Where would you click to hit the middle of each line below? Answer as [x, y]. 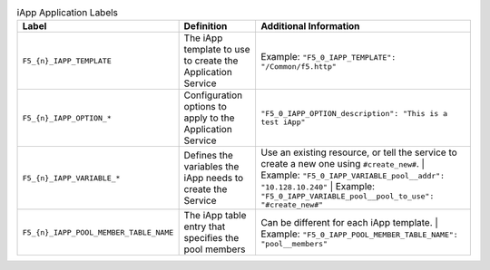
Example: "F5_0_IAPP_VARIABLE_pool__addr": [353, 175]
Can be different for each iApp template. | [350, 222]
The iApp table [215, 216]
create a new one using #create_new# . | [343, 164]
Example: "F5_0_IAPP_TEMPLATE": [328, 56]
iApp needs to [214, 178]
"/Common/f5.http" [299, 67]
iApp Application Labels [67, 13]
